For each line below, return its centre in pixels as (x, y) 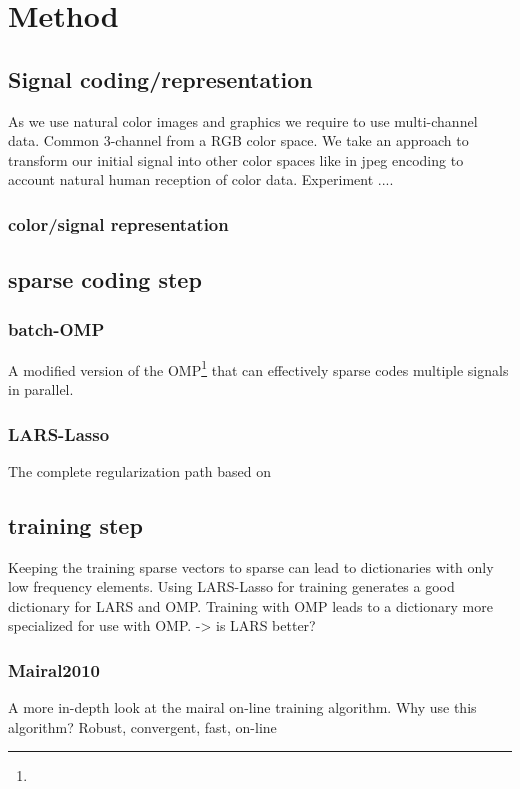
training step (75, 524)
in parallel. (41, 389)
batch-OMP (56, 328)
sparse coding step (105, 279)
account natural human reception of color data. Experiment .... (201, 179)
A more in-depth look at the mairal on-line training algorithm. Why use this (242, 707)
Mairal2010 (54, 669)
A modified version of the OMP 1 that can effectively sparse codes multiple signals (258, 368)
